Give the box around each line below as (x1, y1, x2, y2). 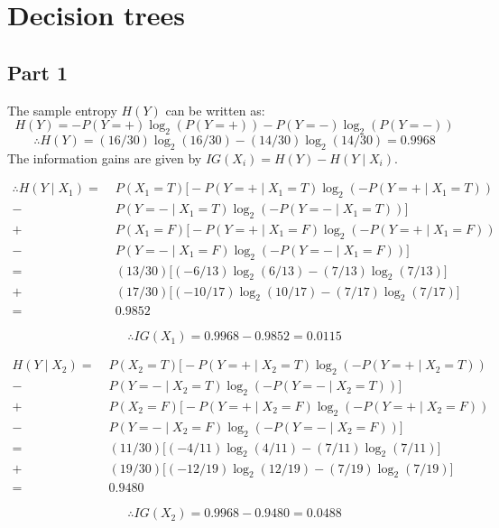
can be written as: (165, 100, 265, 119)
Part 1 (7, 58, 69, 86)
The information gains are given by (7, 148, 202, 167)
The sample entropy (7, 100, 117, 119)
